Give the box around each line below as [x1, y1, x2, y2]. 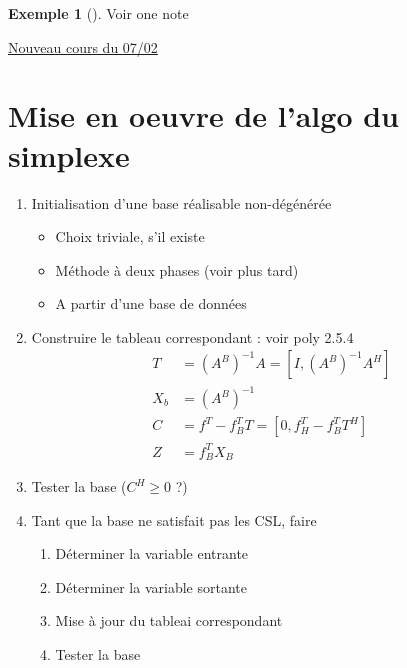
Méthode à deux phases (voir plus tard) [55, 259, 299, 280]
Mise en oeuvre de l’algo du [8, 95, 399, 136]
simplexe [8, 134, 130, 175]
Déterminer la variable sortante [55, 576, 247, 597]
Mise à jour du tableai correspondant [55, 610, 283, 631]
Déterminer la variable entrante [55, 543, 249, 564]
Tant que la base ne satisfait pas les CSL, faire [31, 509, 317, 530]
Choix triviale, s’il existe [55, 226, 205, 247]
